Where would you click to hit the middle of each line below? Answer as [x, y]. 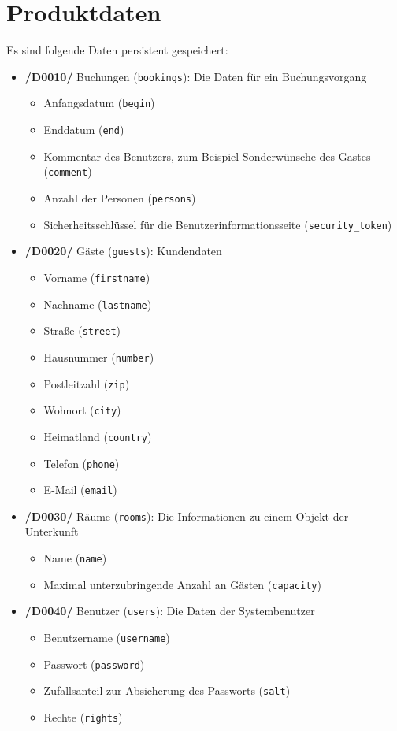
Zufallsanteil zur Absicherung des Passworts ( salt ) [167, 690]
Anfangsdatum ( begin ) [99, 103]
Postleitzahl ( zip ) [87, 383]
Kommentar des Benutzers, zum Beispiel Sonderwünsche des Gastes [207, 156]
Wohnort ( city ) [82, 410]
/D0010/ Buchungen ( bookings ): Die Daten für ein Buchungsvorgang [196, 76]
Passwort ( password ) [94, 664]
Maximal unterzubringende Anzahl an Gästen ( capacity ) [182, 584]
